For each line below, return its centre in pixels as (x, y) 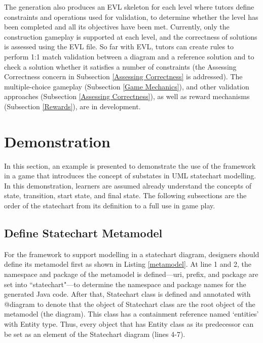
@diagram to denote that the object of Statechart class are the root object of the (130, 304)
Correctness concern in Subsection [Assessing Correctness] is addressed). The (123, 76)
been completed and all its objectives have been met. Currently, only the (117, 27)
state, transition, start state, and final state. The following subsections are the (125, 195)
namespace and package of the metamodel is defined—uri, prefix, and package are (131, 274)
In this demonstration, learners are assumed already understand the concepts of (128, 185)
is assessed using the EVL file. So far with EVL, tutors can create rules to (119, 46)
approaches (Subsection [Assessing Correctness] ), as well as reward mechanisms (127, 96)
